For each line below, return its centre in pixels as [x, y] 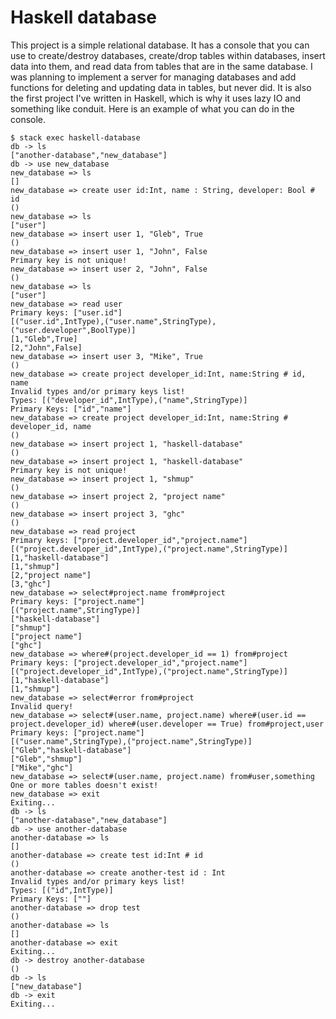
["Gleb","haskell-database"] [71, 750]
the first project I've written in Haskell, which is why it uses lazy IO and [155, 98]
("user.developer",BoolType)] [73, 330]
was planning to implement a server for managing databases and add [153, 77]
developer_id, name [51, 426]
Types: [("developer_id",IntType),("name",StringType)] [129, 400]
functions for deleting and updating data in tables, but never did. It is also [161, 87]
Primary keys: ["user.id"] [66, 312]
